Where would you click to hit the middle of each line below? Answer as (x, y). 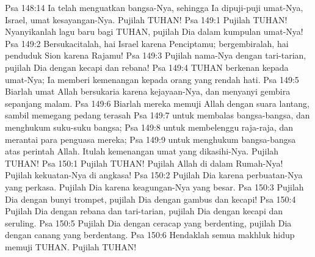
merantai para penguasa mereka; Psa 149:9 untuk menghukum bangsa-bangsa (150, 139)
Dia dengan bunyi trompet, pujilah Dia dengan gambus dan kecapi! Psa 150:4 (150, 199)
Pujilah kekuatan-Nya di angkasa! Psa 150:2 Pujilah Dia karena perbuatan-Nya (154, 175)
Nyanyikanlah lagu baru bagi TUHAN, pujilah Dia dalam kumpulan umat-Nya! (154, 31)
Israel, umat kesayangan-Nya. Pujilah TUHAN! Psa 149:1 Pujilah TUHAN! (146, 19)
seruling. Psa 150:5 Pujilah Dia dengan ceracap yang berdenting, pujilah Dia (148, 223)
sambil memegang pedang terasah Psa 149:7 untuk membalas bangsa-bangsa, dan (157, 115)
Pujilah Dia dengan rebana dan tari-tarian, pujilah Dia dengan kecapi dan (144, 211)
